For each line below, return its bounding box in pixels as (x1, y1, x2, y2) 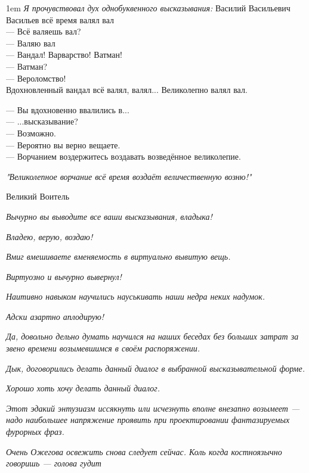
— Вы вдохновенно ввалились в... (6, 103, 129, 116)
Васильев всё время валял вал (6, 13, 115, 26)
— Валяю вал (6, 36, 55, 49)
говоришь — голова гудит (6, 457, 101, 469)
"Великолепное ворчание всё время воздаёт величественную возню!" (6, 170, 252, 182)
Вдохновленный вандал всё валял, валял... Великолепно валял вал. (6, 83, 248, 96)
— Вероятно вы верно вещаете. (6, 138, 120, 151)
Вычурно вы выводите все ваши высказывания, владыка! (6, 210, 212, 222)
